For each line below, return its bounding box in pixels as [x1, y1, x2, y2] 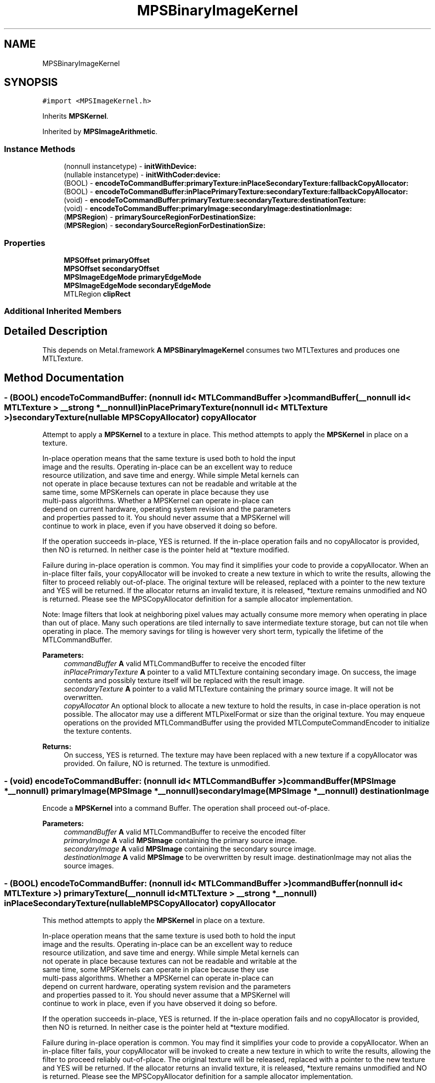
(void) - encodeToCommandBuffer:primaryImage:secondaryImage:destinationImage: [64, 204, 352, 213]
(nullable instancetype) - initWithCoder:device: [64, 170, 220, 179]
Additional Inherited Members [4, 306, 122, 316]
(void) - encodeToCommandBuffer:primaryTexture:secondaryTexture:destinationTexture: [64, 196, 366, 205]
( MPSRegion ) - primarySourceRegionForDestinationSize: [64, 213, 256, 222]
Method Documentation [4, 371, 124, 384]
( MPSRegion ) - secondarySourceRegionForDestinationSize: [64, 221, 266, 230]
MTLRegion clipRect [64, 289, 131, 298]
